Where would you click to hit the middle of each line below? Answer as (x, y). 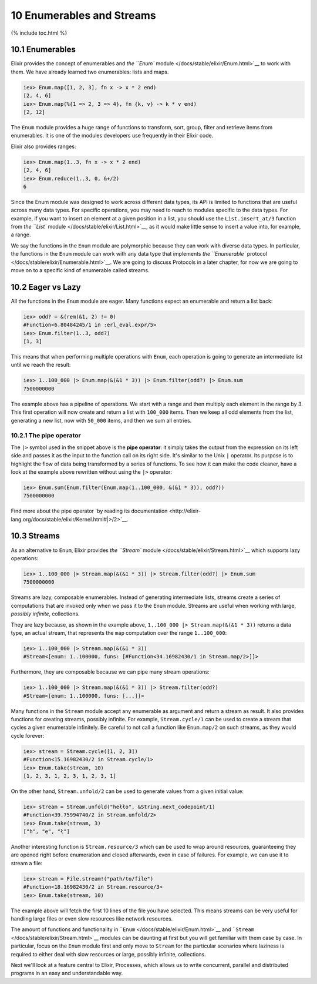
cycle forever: (27, 735)
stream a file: (27, 863)
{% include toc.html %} (39, 33)
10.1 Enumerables (43, 50)
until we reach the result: (41, 365)
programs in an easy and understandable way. (67, 973)
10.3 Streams (35, 536)
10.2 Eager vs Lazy (46, 287)
